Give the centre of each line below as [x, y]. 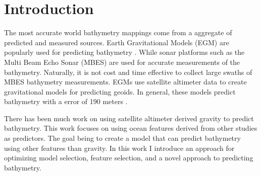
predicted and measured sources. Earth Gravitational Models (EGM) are [117, 42]
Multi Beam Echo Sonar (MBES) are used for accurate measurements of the [122, 62]
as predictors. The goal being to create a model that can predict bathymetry [122, 138]
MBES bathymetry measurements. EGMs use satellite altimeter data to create [125, 82]
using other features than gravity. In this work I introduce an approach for [119, 148]
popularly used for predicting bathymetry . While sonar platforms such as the [124, 52]
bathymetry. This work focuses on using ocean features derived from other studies [131, 128]
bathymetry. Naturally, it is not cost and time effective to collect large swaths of [128, 72]
